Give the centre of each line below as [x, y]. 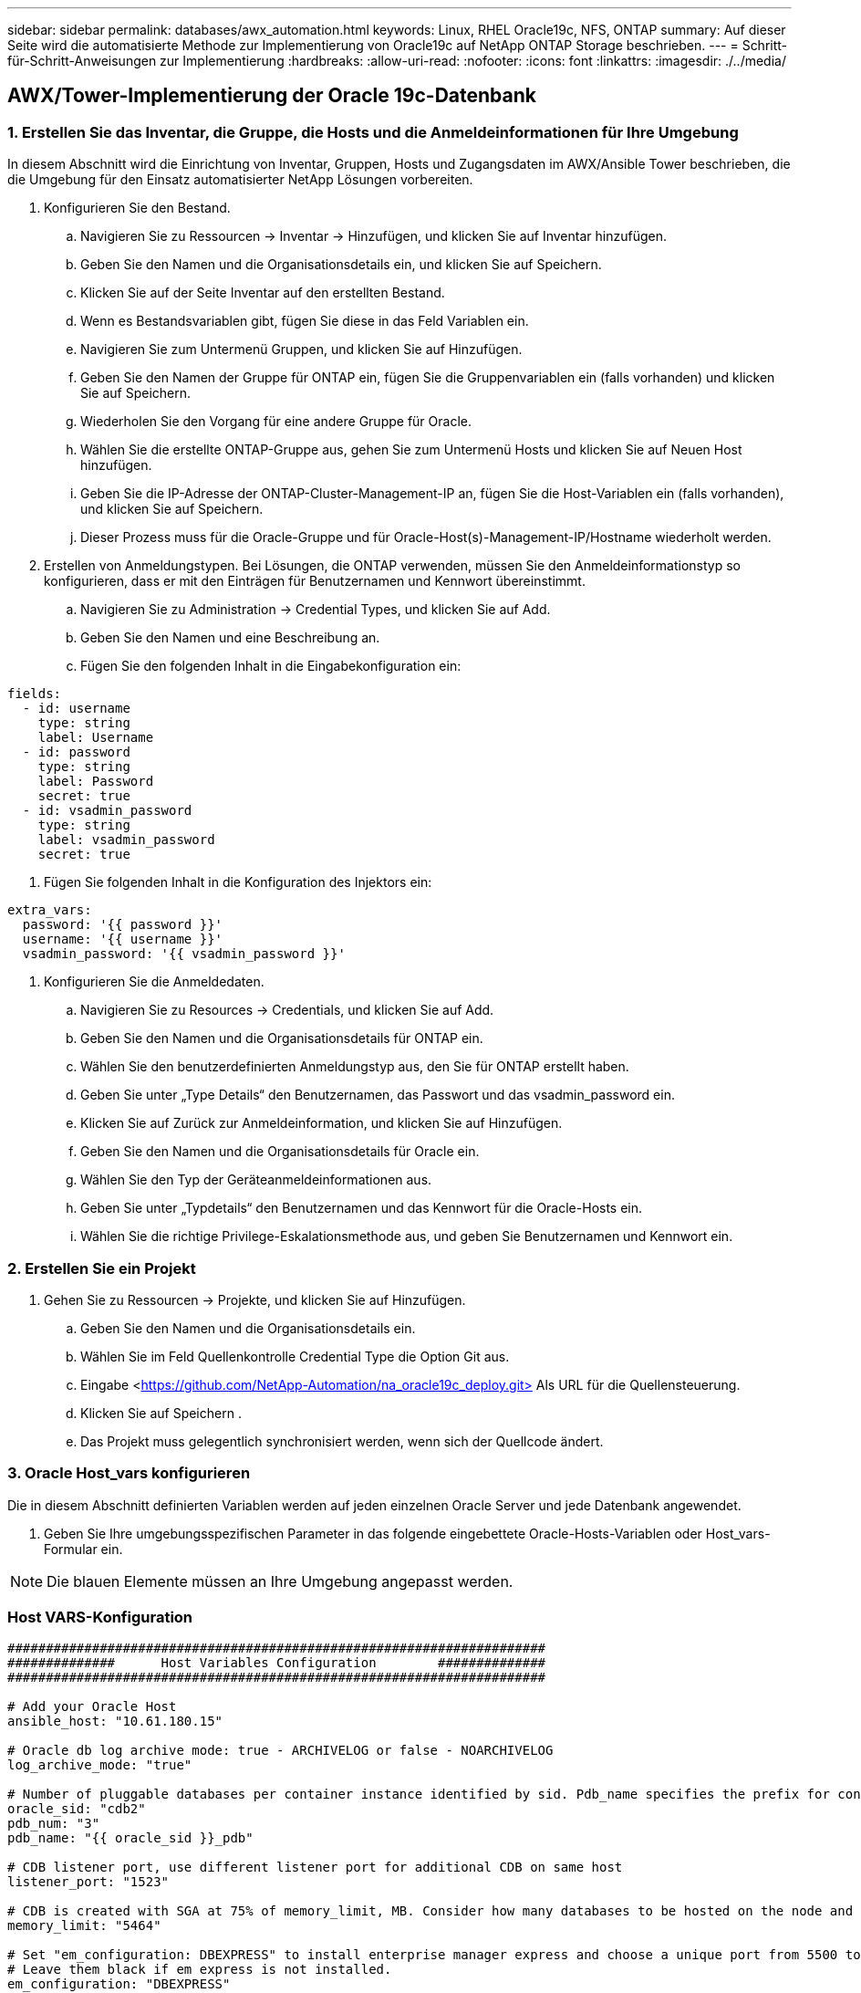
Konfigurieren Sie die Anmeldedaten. [154, 982]
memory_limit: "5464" [84, 1926]
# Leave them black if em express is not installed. [200, 1970]
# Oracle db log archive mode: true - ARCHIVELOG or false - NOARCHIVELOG [280, 1751]
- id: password [76, 752]
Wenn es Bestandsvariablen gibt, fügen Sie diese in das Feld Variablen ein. [305, 321]
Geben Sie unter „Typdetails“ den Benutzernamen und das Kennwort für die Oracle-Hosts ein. [362, 1208]
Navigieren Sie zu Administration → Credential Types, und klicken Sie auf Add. [316, 610]
